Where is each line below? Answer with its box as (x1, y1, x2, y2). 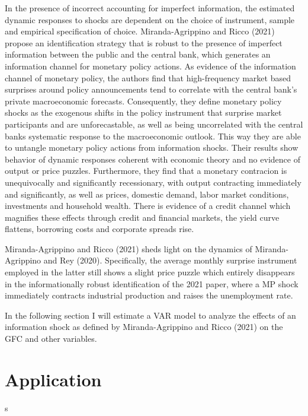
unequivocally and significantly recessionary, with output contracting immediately (5, 176, 301, 188)
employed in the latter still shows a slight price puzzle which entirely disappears (5, 266, 295, 278)
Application (5, 367, 102, 391)
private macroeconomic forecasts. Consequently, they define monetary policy (5, 94, 282, 107)
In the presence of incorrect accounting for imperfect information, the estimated (5, 2, 295, 14)
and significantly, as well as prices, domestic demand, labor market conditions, (5, 188, 289, 200)
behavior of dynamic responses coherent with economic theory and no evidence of (5, 153, 300, 165)
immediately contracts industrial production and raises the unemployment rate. (5, 289, 293, 301)
